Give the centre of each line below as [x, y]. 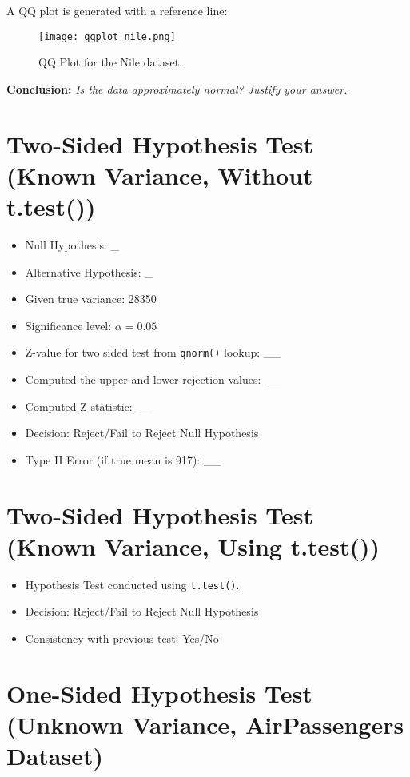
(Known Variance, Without [160, 175]
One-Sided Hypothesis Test [159, 693]
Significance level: [68, 325]
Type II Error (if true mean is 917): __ [123, 459]
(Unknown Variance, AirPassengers [205, 724]
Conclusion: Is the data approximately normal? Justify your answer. [177, 88]
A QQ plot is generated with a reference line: [117, 10]
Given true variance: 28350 [91, 299]
